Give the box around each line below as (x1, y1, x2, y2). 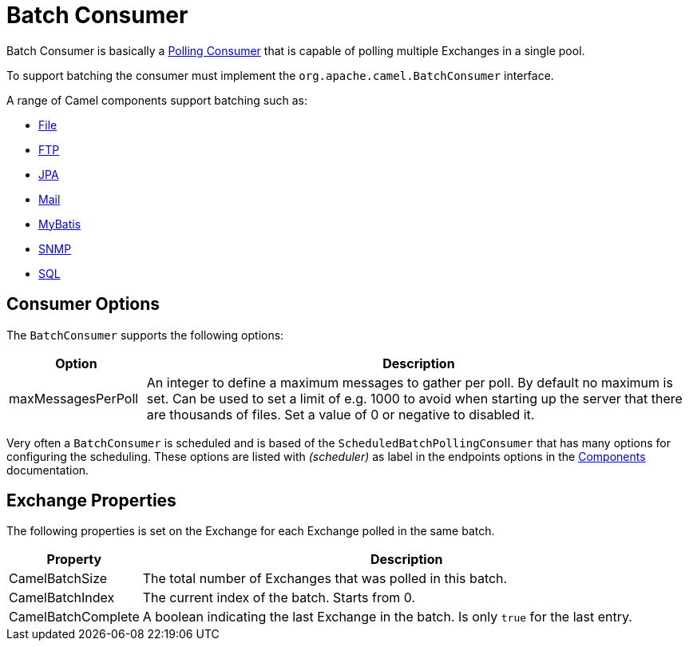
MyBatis (38, 216, 81, 231)
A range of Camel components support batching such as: (6, 93, 307, 107)
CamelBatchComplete (9, 609, 140, 625)
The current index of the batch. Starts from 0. (142, 589, 416, 606)
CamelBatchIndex (9, 589, 115, 606)
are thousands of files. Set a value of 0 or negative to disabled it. (146, 406, 535, 423)
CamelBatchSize (9, 570, 108, 587)
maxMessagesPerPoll (9, 390, 139, 407)
